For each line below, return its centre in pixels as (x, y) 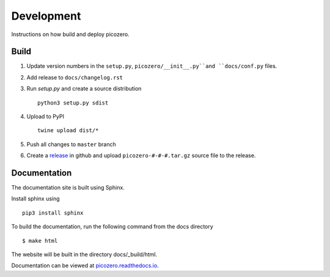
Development (46, 16)
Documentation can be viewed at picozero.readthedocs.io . (85, 265)
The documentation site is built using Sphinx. (68, 188)
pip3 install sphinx (53, 213)
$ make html (40, 241)
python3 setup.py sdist (73, 103)
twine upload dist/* (68, 131)
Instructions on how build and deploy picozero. (70, 34)
